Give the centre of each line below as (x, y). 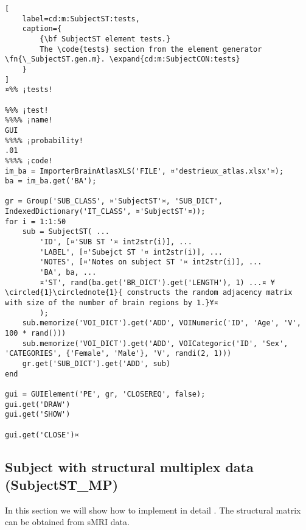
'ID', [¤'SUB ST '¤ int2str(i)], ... (116, 242)
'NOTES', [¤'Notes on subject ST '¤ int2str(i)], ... (151, 262)
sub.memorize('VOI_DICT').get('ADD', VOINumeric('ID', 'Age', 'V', (162, 323)
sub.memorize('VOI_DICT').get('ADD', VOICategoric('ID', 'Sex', (155, 343)
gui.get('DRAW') (38, 404)
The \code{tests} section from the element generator (151, 49)
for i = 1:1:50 (36, 221)
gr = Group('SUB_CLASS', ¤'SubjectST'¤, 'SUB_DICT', (114, 201)
